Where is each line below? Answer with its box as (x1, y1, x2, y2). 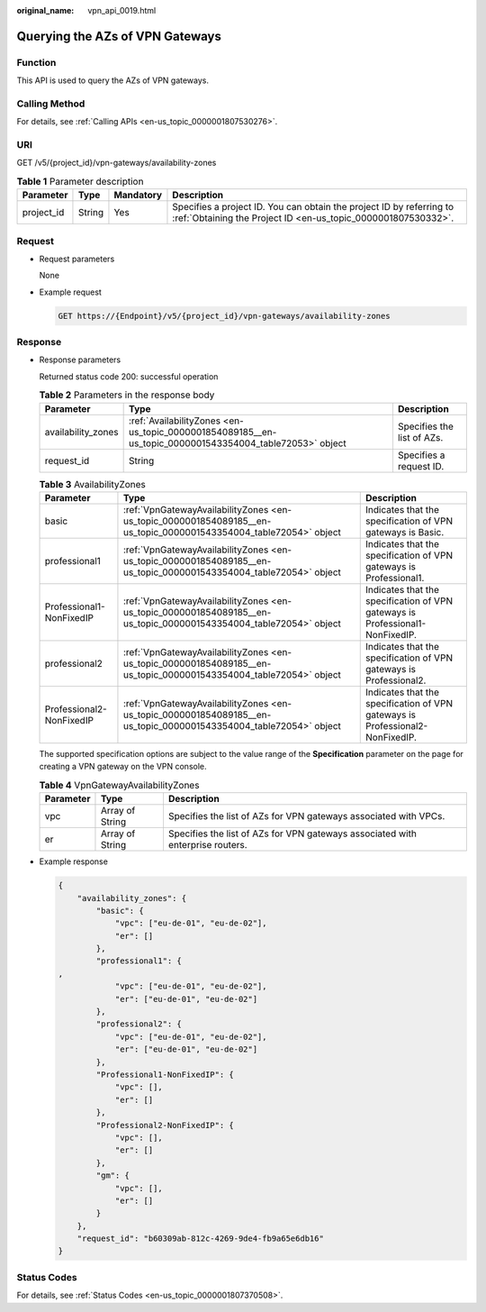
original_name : (16, 5, 75, 15)
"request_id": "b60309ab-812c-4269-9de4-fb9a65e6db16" (76, 1234, 324, 1244)
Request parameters (39, 253, 115, 264)
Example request (39, 287, 103, 297)
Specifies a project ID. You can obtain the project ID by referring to (172, 201, 454, 214)
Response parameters (39, 354, 121, 365)
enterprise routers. (167, 839, 247, 852)
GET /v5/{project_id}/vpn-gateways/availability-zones (16, 158, 217, 169)
